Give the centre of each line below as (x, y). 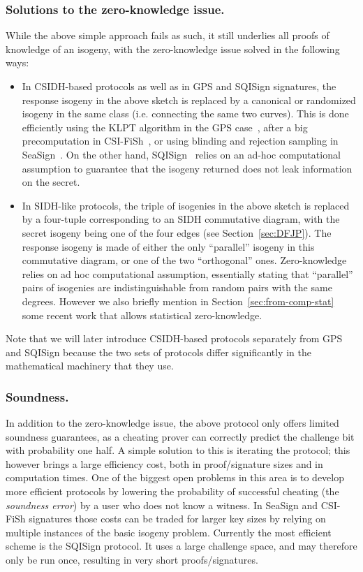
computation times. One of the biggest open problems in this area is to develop (175, 477)
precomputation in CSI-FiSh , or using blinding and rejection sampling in (180, 141)
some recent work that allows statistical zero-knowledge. (142, 315)
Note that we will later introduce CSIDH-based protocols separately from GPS (174, 338)
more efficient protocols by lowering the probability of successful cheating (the (172, 491)
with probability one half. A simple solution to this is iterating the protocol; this (178, 450)
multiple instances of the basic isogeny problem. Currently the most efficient (169, 532)
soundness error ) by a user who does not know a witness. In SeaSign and (162, 505)
